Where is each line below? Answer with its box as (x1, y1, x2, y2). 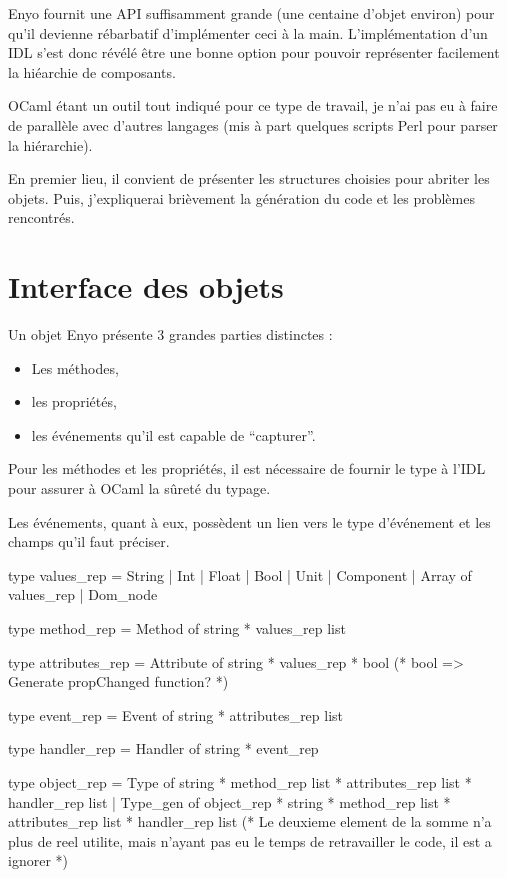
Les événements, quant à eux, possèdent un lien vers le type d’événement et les (8, 511, 491, 532)
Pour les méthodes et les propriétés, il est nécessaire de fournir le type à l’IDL (8, 458, 486, 479)
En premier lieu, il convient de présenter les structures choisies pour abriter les (8, 168, 490, 189)
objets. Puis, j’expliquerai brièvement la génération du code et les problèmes (8, 187, 475, 208)
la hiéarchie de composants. (8, 61, 176, 82)
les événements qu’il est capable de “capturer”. (31, 424, 316, 445)
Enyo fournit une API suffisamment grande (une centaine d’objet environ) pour (8, 3, 495, 23)
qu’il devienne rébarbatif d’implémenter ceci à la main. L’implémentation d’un (8, 22, 488, 43)
